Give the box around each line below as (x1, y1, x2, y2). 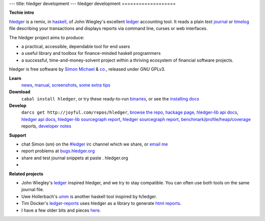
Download (9, 89, 30, 95)
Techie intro (9, 10, 34, 16)
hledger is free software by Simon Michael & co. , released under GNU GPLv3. (9, 66, 165, 72)
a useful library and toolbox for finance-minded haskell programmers (21, 50, 161, 56)
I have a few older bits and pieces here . (21, 207, 101, 213)
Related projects (9, 171, 44, 176)
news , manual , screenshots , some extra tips (21, 82, 110, 88)
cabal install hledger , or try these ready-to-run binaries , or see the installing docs (21, 96, 200, 101)
